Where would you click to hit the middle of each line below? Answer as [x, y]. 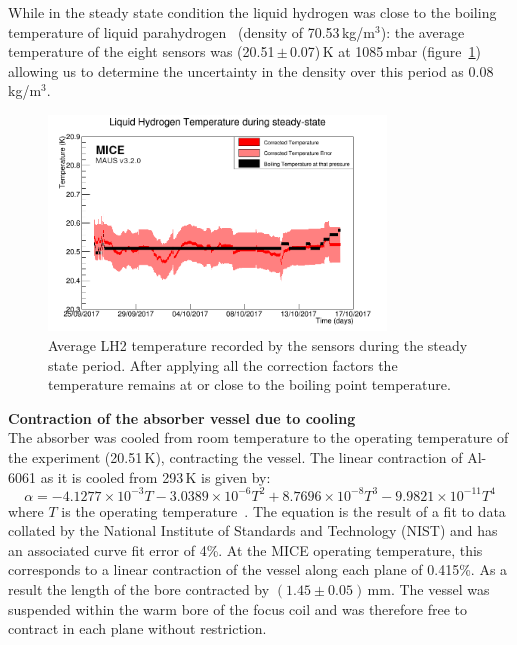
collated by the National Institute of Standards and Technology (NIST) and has [253, 530]
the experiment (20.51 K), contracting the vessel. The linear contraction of [235, 456]
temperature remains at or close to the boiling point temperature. [249, 384]
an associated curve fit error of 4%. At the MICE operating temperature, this [245, 549]
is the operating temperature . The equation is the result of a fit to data [283, 510]
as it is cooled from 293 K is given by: [155, 476]
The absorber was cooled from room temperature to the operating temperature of [258, 437]
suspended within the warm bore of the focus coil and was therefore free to [237, 608]
